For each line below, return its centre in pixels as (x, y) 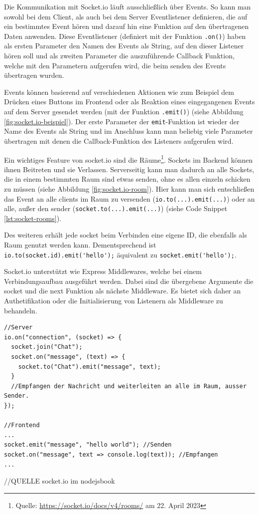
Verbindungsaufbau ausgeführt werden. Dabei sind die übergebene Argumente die (129, 281)
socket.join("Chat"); (47, 347)
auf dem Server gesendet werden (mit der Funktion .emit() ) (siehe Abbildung (124, 111)
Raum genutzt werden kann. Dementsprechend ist (80, 245)
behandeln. (21, 310)
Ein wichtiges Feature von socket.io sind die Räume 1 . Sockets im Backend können (129, 159)
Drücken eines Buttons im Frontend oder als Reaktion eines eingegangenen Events (129, 102)
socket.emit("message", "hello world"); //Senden (88, 445)
